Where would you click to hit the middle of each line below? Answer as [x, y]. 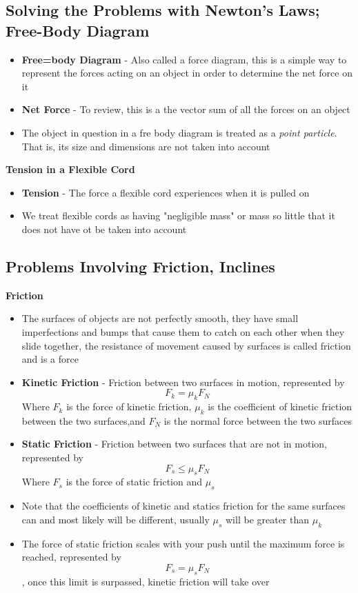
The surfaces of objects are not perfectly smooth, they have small [160, 318]
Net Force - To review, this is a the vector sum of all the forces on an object [186, 109]
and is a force [50, 359]
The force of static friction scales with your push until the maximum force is [183, 543]
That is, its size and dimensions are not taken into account [146, 146]
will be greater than [268, 519]
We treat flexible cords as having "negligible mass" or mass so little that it [178, 215]
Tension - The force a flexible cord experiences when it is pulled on [166, 192]
